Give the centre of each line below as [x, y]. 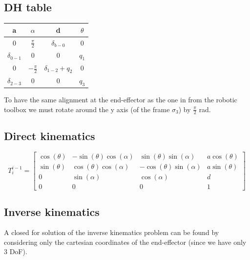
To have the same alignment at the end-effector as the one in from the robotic [121, 100]
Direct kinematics [50, 135]
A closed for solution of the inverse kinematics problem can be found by [112, 232]
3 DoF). [16, 251]
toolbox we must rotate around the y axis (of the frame [87, 109]
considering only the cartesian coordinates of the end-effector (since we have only [125, 242]
